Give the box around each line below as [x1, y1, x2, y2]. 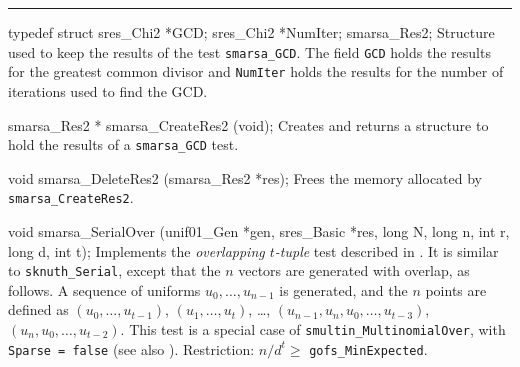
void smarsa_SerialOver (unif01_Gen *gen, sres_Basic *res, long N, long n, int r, [8, 221, 510, 241]
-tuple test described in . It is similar [274, 240, 499, 261]
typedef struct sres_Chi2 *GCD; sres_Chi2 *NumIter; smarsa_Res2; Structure [8, 22, 495, 42]
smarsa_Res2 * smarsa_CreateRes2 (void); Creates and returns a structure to [8, 114, 489, 135]
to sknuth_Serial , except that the [8, 260, 221, 281]
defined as [8, 299, 69, 320]
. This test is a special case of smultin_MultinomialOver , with [120, 319, 506, 340]
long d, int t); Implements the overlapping [8, 240, 265, 261]
